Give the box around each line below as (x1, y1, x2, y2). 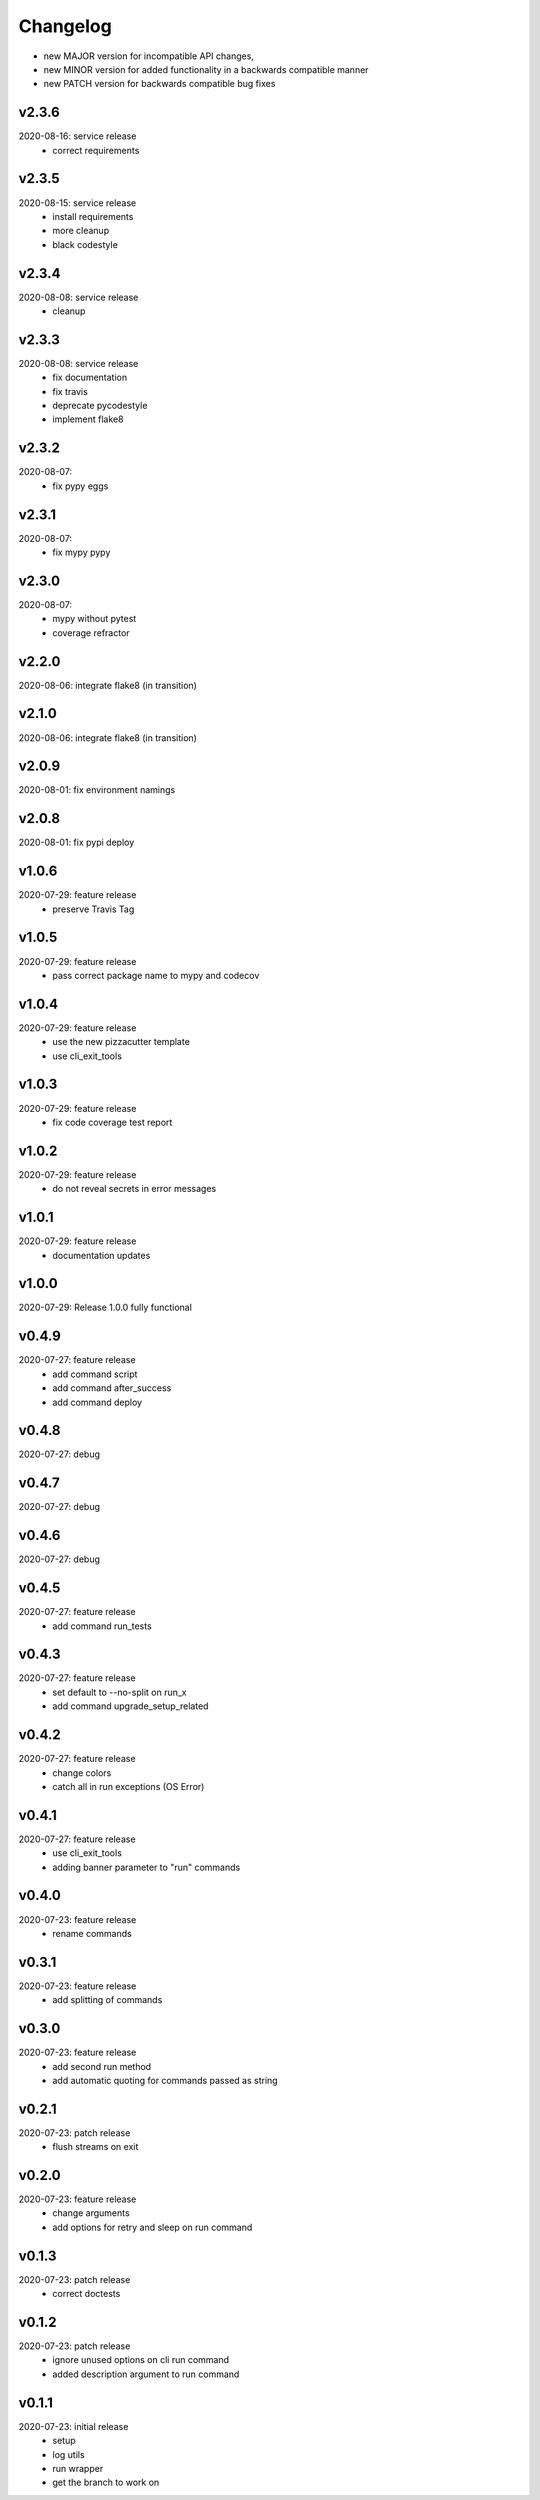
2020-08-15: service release (18, 196, 137, 209)
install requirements (52, 210, 134, 222)
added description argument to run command (52, 2368, 240, 2380)
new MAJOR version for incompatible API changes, (43, 50, 255, 62)
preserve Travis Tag (52, 903, 135, 915)
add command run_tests (52, 1620, 152, 1632)
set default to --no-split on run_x (52, 1686, 187, 1698)
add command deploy (52, 1396, 143, 1408)
